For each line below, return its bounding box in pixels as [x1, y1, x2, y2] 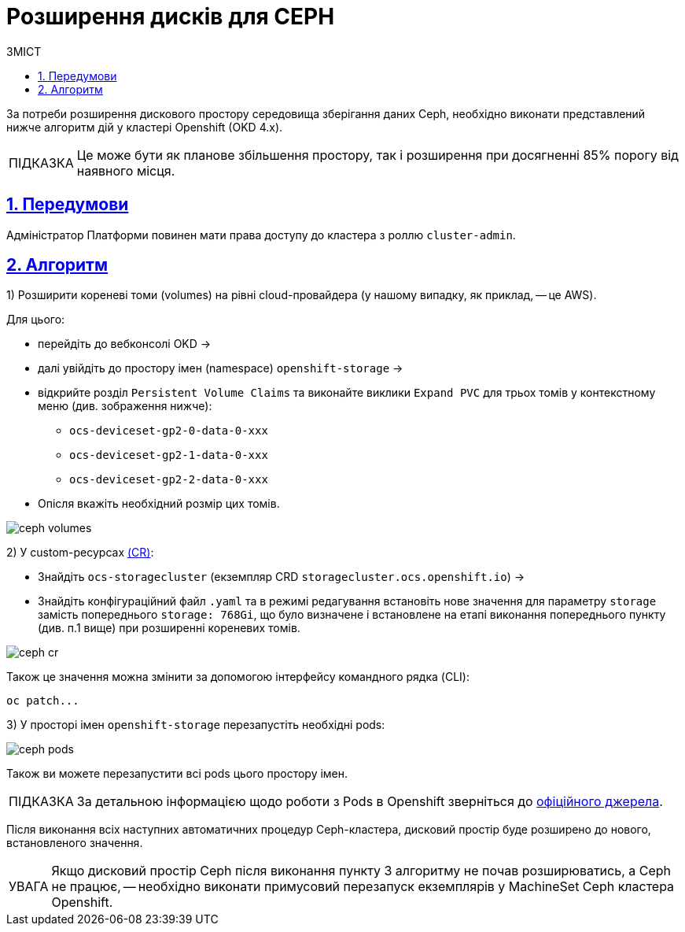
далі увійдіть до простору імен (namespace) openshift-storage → [38, 361, 403, 375]
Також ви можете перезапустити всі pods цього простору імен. [6, 767, 348, 781]
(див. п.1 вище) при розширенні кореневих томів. [38, 621, 300, 635]
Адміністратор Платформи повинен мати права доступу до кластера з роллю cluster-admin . [6, 227, 516, 242]
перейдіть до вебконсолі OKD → [38, 337, 212, 351]
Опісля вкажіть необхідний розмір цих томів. [38, 497, 280, 511]
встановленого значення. [6, 836, 143, 850]
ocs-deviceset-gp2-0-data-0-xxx [69, 424, 268, 438]
